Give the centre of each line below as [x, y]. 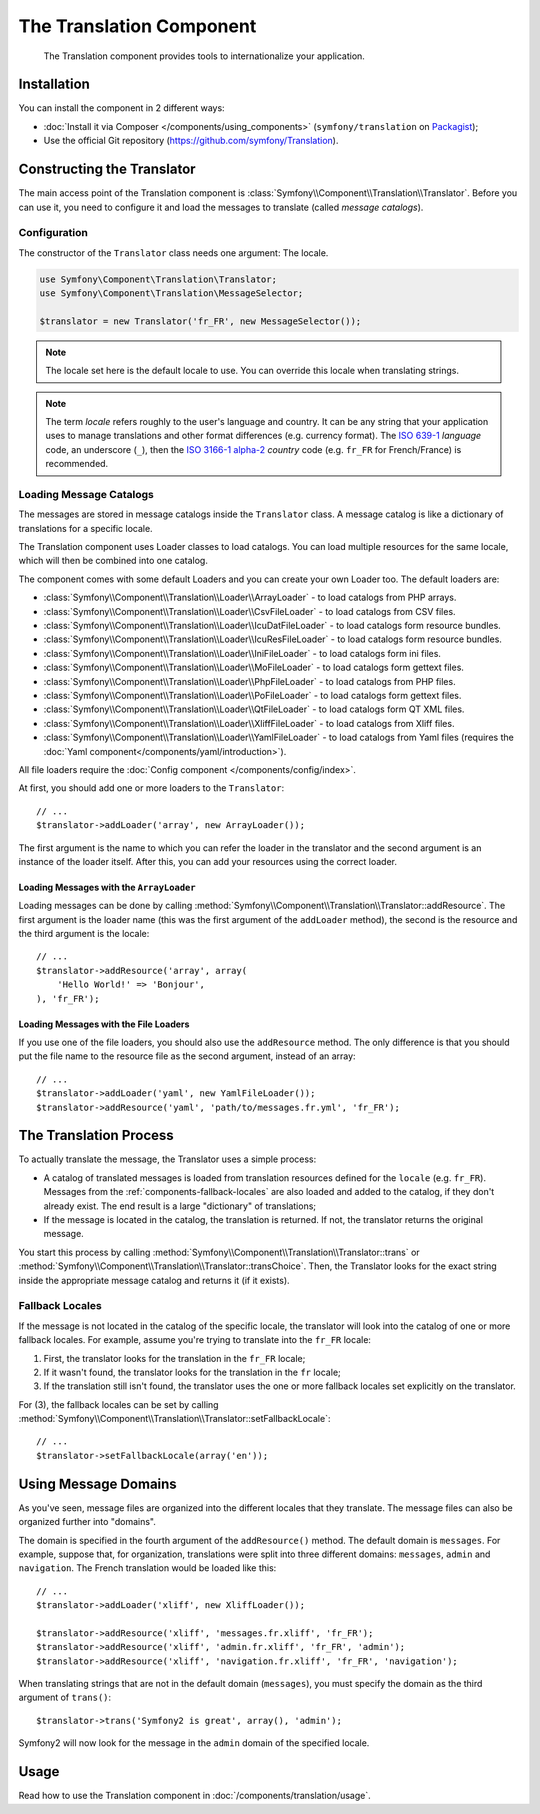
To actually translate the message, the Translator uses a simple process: [167, 1159]
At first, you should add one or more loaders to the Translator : [151, 788]
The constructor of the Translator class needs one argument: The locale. [173, 252]
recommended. [77, 464]
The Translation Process [96, 1135]
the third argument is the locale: [84, 934]
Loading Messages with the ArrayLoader [107, 887]
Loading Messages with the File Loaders [104, 1024]
